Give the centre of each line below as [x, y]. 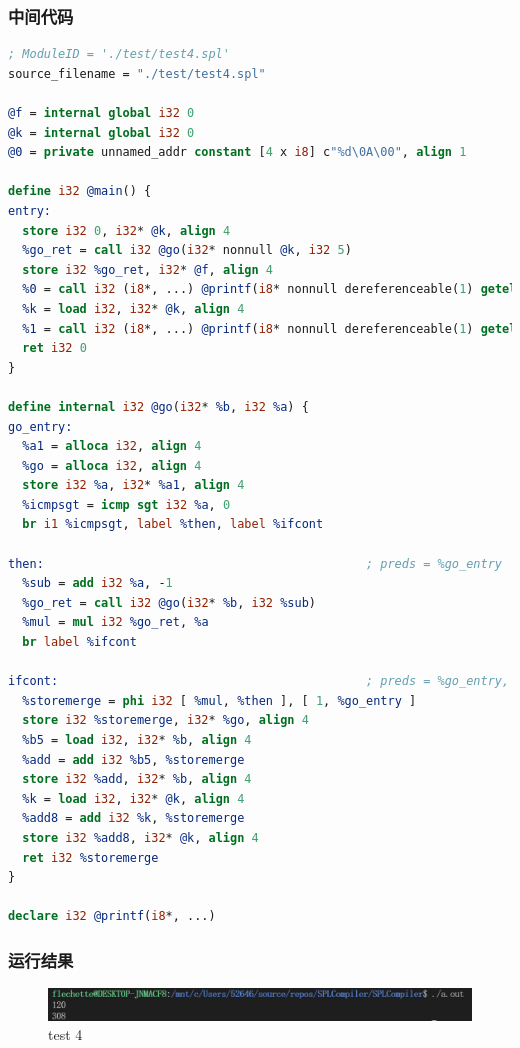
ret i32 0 [54, 348]
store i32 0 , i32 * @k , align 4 [126, 230]
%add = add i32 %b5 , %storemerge [133, 759]
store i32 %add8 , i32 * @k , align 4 [140, 837]
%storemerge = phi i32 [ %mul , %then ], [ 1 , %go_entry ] [219, 700]
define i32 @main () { [80, 191]
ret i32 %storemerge [90, 857]
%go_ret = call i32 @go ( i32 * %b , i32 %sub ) [169, 602]
